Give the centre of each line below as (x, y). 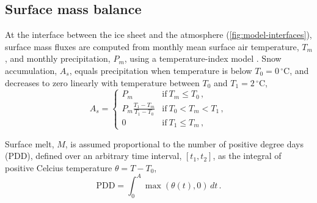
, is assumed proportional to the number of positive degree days (184, 143)
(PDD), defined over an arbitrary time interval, (93, 156)
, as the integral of (247, 156)
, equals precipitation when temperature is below (161, 70)
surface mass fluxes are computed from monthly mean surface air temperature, (152, 46)
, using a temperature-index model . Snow (203, 58)
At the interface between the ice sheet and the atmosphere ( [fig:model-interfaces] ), (158, 35)
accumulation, (31, 70)
